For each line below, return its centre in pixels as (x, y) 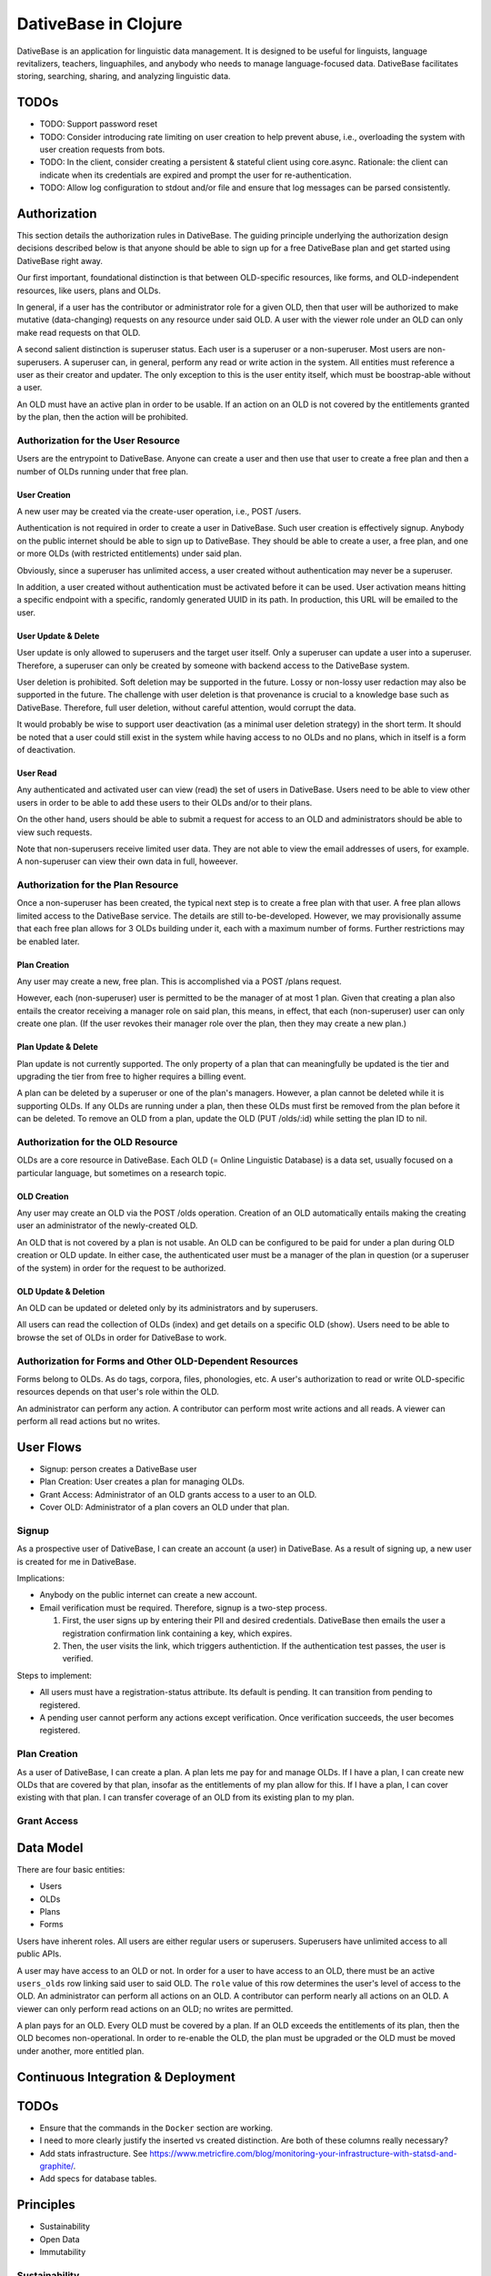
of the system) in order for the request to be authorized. (121, 1268)
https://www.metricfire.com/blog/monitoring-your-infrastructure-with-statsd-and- (304, 2153)
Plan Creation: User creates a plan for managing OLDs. (142, 1482)
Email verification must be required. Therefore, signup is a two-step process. (183, 1608)
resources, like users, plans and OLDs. (89, 290)
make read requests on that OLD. (79, 332)
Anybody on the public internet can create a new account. (149, 1595)
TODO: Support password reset (99, 124)
